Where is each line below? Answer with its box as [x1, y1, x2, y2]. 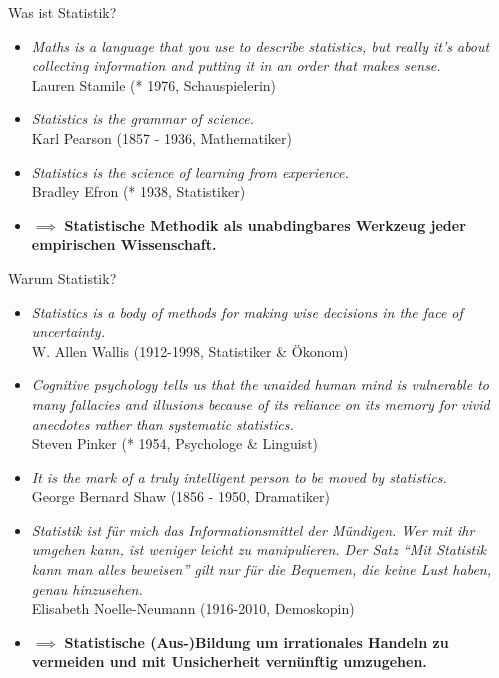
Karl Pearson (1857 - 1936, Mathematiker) [31, 127, 292, 148]
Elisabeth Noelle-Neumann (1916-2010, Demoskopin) [31, 598, 355, 619]
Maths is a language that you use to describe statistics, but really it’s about [31, 35, 490, 56]
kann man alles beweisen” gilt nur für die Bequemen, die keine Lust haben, [31, 559, 492, 580]
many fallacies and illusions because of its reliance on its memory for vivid [31, 393, 490, 414]
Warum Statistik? [8, 267, 117, 288]
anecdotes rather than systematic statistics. [31, 413, 294, 434]
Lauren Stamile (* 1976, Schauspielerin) [31, 74, 276, 95]
